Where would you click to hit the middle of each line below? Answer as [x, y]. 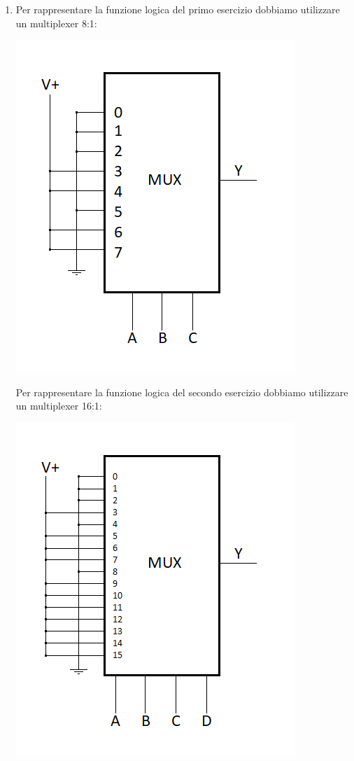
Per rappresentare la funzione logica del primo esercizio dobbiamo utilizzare [178, 9]
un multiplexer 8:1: [56, 23]
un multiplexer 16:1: [59, 406]
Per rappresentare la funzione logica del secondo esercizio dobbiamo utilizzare [182, 392]
